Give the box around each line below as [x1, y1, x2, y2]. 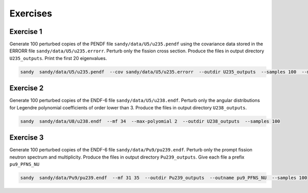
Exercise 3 [9, 133, 44, 142]
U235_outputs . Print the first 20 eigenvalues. [9, 55, 107, 61]
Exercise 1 [9, 27, 43, 36]
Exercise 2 [9, 84, 44, 92]
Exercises [9, 8, 52, 19]
